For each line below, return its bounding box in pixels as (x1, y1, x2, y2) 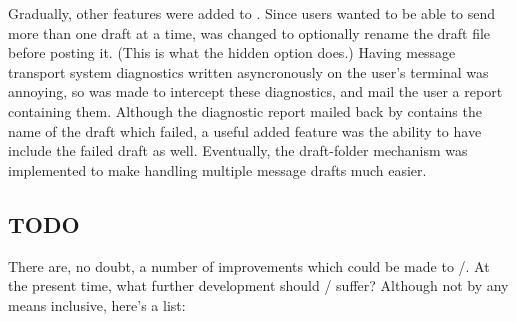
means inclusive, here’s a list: (8, 294, 186, 315)
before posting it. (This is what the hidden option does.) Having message (8, 42, 456, 63)
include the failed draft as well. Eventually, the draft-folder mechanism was (8, 140, 468, 161)
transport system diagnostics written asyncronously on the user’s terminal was (8, 61, 489, 82)
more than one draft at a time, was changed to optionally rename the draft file (8, 22, 491, 43)
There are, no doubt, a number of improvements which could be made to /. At (8, 255, 490, 276)
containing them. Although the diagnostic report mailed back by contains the (8, 100, 482, 121)
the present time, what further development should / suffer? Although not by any (8, 275, 509, 296)
